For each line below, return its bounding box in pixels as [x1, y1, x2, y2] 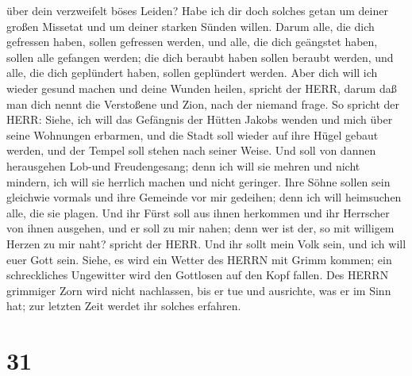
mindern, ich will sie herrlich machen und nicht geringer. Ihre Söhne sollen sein [6, 173, 391, 190]
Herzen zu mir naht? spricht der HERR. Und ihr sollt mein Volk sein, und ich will [6, 235, 406, 251]
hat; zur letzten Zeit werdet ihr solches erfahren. [6, 297, 241, 314]
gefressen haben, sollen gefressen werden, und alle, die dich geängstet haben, [6, 33, 378, 50]
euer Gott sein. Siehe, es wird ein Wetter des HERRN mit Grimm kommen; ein [6, 251, 392, 267]
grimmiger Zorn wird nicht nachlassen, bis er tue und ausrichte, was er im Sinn [6, 282, 391, 298]
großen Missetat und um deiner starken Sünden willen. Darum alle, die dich [6, 17, 375, 34]
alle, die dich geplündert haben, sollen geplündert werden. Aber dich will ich [6, 64, 378, 81]
